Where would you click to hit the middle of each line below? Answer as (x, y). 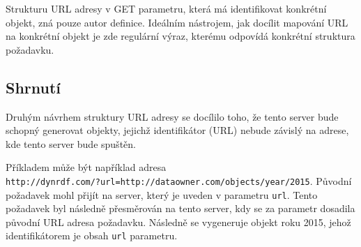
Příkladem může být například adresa (86, 167)
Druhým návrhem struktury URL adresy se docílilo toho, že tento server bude (172, 116)
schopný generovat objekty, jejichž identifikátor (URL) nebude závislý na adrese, (177, 130)
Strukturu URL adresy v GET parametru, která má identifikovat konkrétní (166, 8)
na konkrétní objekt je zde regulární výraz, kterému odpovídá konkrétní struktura (180, 36)
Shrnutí (33, 87)
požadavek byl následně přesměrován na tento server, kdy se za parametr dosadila (180, 208)
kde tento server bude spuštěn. (71, 143)
